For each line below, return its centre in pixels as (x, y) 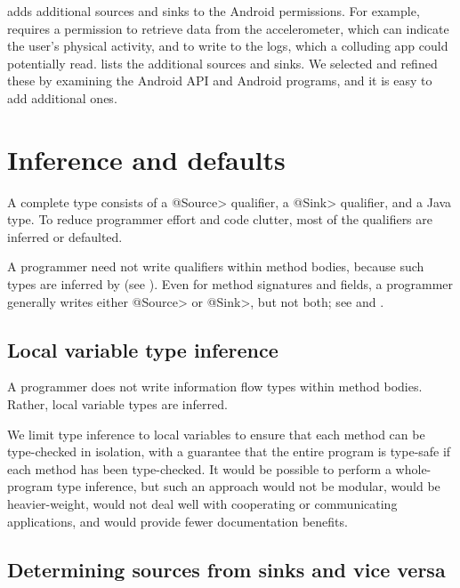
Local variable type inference (143, 349)
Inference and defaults (146, 159)
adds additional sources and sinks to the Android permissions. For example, (214, 11)
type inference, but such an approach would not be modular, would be (249, 486)
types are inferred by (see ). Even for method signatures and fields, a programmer (230, 284)
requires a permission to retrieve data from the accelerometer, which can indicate (228, 28)
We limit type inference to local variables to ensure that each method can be (216, 434)
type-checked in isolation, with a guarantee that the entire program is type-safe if (229, 451)
